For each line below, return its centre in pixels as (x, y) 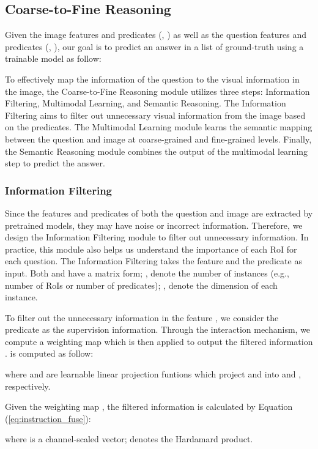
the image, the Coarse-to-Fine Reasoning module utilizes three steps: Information (157, 91)
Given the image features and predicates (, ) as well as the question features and (156, 35)
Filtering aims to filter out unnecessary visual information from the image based (155, 115)
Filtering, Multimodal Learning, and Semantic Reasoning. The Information (146, 103)
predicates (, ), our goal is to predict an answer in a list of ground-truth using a (154, 46)
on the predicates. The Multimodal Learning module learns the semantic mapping (159, 127)
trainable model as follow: (53, 58)
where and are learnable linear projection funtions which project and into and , (153, 374)
